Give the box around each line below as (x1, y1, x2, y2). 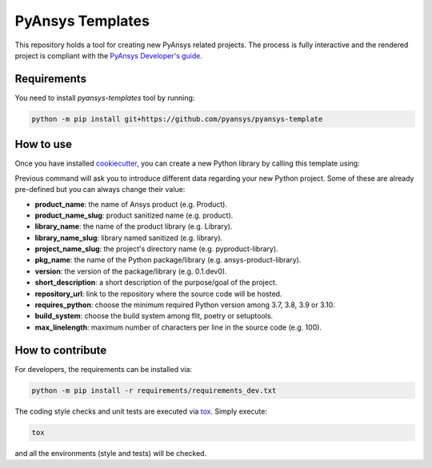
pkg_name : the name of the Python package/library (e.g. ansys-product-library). (34, 255, 302, 265)
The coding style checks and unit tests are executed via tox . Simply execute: (14, 406, 268, 416)
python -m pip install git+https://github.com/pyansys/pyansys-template (31, 114, 323, 123)
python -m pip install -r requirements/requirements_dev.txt (31, 386, 277, 395)
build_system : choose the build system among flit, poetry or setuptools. (34, 311, 274, 321)
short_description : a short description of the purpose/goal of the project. (34, 278, 278, 287)
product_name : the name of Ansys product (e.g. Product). (34, 199, 228, 209)
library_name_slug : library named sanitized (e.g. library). (34, 233, 223, 242)
